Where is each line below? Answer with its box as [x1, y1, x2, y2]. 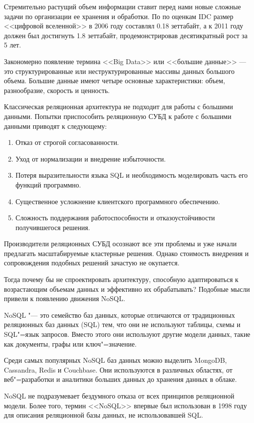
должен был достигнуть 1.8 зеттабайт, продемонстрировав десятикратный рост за [4, 30, 248, 40]
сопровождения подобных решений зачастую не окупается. [4, 258, 180, 268]
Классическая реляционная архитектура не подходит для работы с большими [4, 101, 233, 112]
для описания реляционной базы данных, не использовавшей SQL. [4, 410, 203, 420]
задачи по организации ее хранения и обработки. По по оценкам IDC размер [4, 11, 233, 21]
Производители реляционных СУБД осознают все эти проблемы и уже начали [4, 238, 237, 249]
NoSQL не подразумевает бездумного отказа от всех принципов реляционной [4, 391, 234, 400]
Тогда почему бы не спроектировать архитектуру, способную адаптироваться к [4, 274, 239, 284]
